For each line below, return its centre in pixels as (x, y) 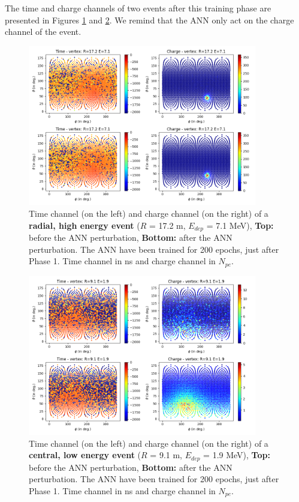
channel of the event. (43, 32)
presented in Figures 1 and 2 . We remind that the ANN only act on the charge (149, 20)
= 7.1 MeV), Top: (240, 225)
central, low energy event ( (85, 455)
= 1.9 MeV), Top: (237, 455)
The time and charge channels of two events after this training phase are (138, 8)
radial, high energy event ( (84, 225)
